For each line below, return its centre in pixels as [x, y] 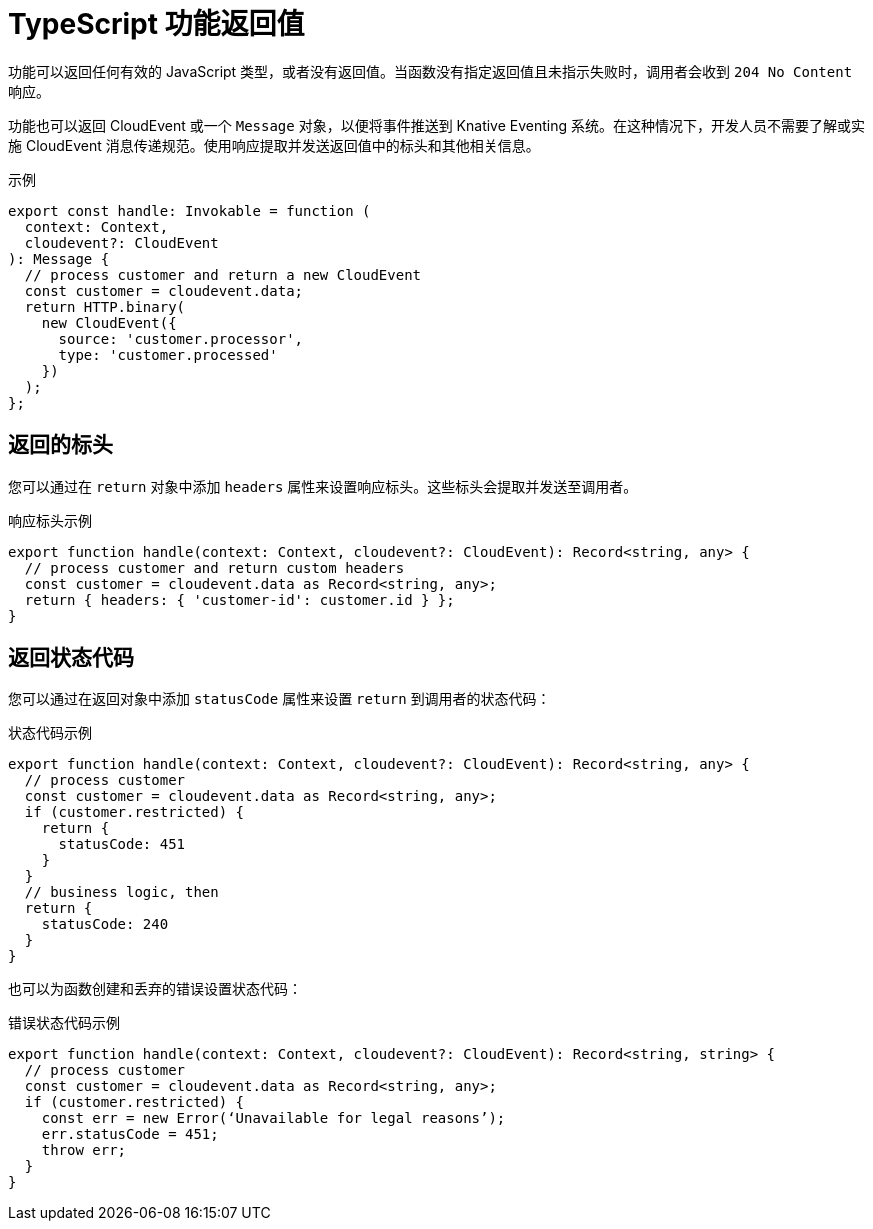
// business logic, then [121, 892]
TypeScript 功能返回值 [156, 24]
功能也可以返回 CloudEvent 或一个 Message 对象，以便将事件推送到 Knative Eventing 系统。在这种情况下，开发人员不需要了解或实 [437, 125]
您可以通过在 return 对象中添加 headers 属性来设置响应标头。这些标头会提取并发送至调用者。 [323, 486]
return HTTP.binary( [105, 306]
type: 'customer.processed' [168, 354]
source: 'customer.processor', [181, 338]
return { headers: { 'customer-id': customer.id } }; [239, 599]
